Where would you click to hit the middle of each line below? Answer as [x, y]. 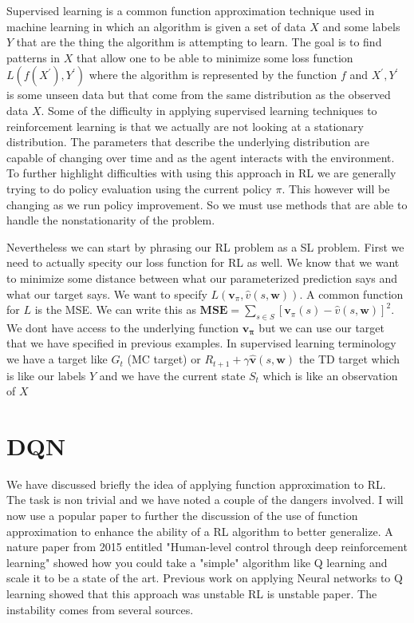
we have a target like [57, 359]
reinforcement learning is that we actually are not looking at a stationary [185, 126]
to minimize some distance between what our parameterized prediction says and [202, 278]
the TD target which [349, 359]
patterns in [34, 57]
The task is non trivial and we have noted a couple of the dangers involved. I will [205, 500]
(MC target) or [164, 359]
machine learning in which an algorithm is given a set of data [156, 26]
